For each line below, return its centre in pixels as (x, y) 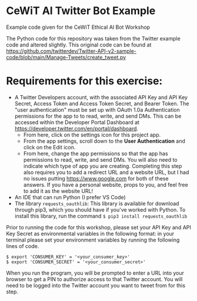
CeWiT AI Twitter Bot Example (81, 11)
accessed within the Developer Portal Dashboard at (77, 122)
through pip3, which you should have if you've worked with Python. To (100, 209)
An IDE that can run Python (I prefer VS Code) (70, 197)
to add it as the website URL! (58, 191)
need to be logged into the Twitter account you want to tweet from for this (96, 285)
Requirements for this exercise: (84, 81)
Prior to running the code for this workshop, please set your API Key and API (98, 227)
